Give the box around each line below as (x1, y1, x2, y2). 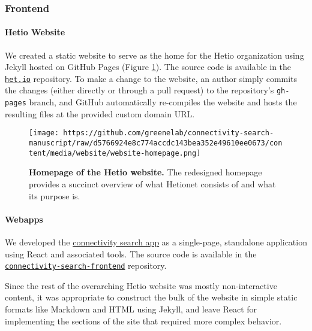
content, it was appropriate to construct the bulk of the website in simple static (5, 291, 298, 303)
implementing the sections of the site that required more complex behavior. (5, 314, 282, 327)
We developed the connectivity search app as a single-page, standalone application (5, 235, 307, 248)
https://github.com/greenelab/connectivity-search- (63, 129, 274, 138)
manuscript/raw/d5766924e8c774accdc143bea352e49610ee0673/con (29, 139, 283, 148)
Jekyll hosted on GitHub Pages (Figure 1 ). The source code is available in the (5, 60, 292, 73)
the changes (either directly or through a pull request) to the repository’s (5, 84, 274, 96)
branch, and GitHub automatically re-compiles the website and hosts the (29, 96, 297, 108)
